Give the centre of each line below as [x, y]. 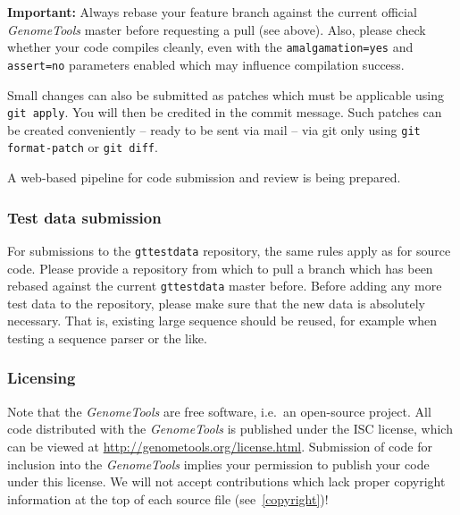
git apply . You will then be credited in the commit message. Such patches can [225, 112]
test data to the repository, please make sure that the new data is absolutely [216, 303]
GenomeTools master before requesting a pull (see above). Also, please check [217, 29]
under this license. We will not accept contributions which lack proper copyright [226, 481]
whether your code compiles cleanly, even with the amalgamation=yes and [210, 47]
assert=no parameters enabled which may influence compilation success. [206, 64]
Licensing [42, 378]
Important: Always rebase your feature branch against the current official [212, 12]
